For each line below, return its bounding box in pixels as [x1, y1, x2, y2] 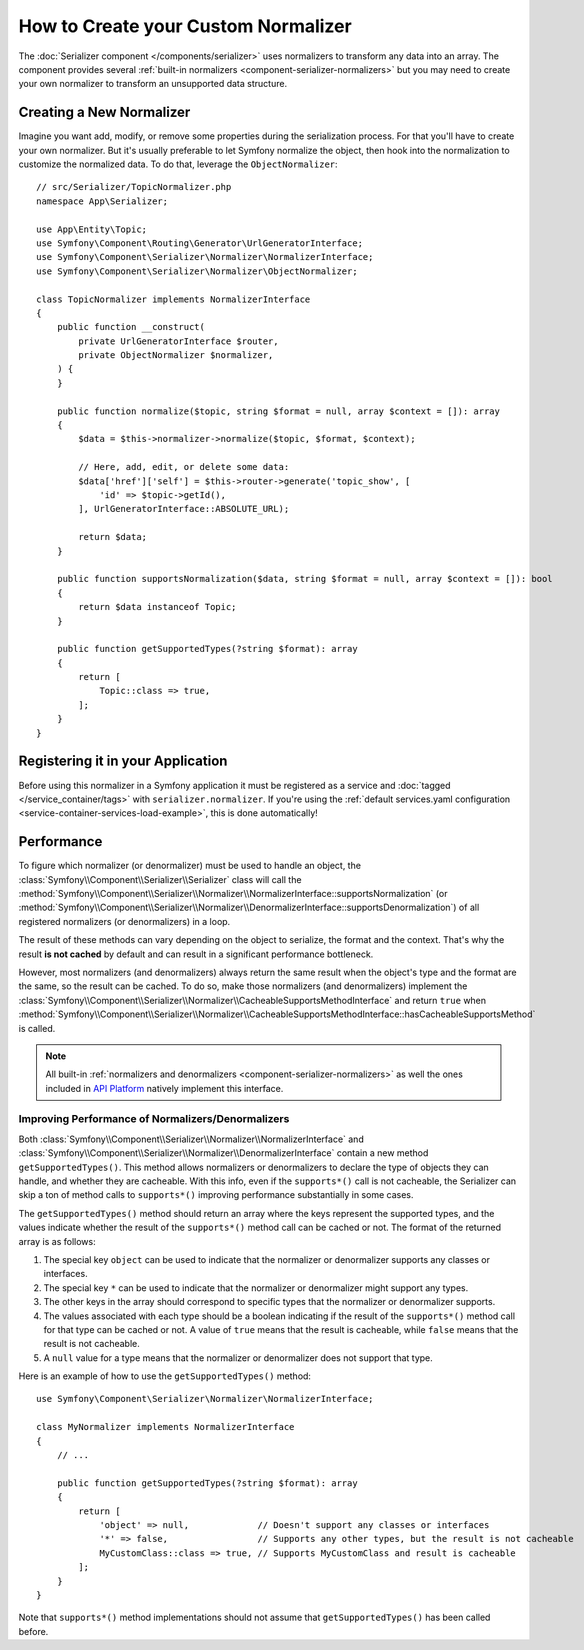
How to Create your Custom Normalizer [18, 15, 352, 37]
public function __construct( [56, 321, 205, 333]
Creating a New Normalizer [18, 104, 191, 121]
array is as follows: [18, 1235, 96, 1247]
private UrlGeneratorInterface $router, [78, 335, 279, 347]
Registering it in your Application [18, 753, 228, 770]
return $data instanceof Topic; [78, 601, 237, 613]
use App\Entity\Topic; [36, 223, 148, 235]
